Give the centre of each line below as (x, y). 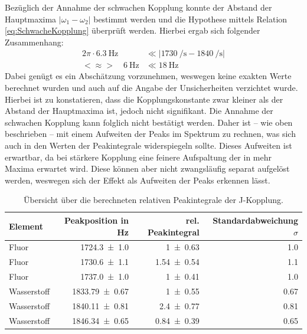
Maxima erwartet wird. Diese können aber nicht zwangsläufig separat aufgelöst (147, 168)
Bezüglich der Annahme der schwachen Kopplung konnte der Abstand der (138, 7)
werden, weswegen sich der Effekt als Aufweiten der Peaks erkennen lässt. (138, 180)
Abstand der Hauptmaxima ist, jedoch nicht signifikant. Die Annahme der (139, 111)
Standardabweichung (255, 220)
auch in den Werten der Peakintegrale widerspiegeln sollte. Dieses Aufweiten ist (148, 145)
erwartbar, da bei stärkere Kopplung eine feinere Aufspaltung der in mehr (138, 157)
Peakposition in (97, 220)
